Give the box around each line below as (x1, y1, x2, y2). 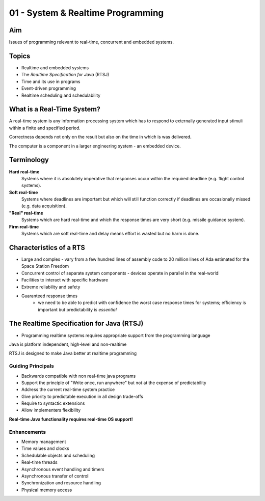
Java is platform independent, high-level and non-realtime (9, 341, 127, 347)
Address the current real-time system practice (21, 387, 115, 392)
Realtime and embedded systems (21, 64, 89, 71)
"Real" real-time (9, 210, 44, 216)
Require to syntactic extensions (21, 400, 85, 406)
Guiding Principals (9, 362, 54, 369)
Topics (9, 52, 30, 60)
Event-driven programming (21, 85, 76, 91)
